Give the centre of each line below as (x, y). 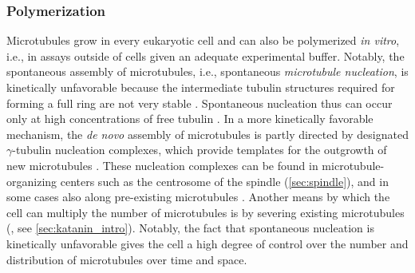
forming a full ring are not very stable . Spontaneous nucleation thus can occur (200, 103)
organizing (32, 181)
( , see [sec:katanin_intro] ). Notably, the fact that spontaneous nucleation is (190, 228)
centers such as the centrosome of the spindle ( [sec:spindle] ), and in (224, 181)
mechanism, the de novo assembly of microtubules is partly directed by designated (207, 134)
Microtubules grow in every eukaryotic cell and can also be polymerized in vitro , (203, 40)
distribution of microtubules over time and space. (127, 259)
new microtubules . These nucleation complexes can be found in (162, 165)
